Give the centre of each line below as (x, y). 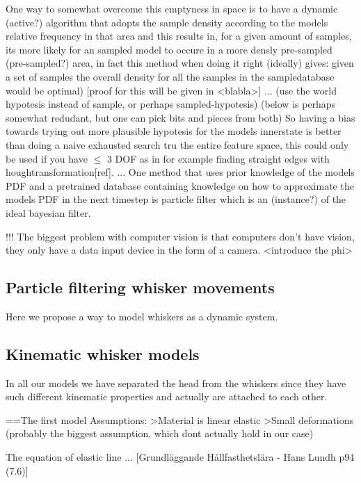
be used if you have (47, 158)
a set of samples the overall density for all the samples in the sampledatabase (170, 76)
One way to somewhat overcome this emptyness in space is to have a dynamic (172, 8)
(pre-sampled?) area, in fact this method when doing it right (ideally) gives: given (180, 63)
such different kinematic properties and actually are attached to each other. (167, 396)
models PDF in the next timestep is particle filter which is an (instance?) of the (176, 199)
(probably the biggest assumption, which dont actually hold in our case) (160, 433)
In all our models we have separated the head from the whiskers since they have (176, 383)
